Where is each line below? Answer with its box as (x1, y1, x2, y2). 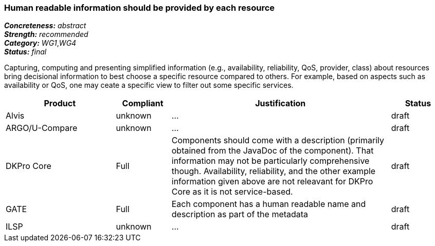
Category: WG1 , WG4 (4, 39, 77, 48)
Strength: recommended (4, 30, 88, 39)
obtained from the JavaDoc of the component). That (171, 145, 374, 156)
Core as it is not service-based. (171, 186, 293, 197)
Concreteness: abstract (4, 21, 86, 30)
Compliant (122, 98, 164, 109)
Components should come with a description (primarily (171, 135, 384, 146)
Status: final (4, 47, 47, 56)
